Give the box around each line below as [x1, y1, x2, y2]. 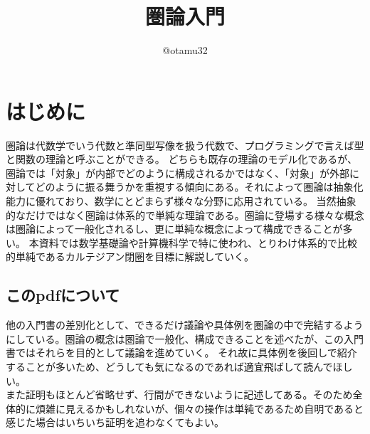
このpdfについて [6, 284, 120, 306]
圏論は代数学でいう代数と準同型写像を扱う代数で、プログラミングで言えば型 [6, 137, 364, 152]
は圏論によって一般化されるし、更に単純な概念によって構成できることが [6, 221, 343, 236]
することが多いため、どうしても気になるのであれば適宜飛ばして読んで [6, 359, 333, 374]
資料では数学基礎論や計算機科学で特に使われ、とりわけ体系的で [38, 235, 338, 250]
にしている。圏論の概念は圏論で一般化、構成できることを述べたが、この [6, 331, 344, 346]
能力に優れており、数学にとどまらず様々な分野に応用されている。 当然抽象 [6, 194, 356, 208]
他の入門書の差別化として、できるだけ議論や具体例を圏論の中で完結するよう [6, 317, 364, 332]
